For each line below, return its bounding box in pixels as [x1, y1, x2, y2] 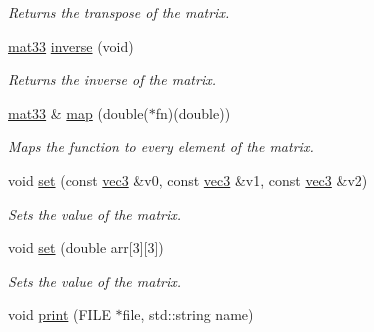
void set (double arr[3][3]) [8, 237, 164, 258]
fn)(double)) [155, 102, 231, 123]
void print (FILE [8, 304, 111, 325]
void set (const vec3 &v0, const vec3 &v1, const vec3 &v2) [8, 169, 368, 190]
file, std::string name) [122, 304, 254, 325]
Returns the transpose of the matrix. [8, 2, 230, 22]
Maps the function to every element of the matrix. [8, 136, 314, 157]
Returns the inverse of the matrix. [8, 69, 216, 90]
